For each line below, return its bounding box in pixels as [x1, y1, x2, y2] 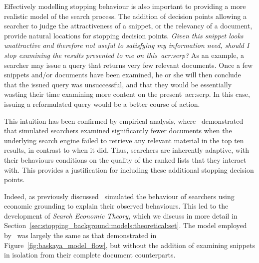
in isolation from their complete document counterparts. [4, 250, 176, 260]
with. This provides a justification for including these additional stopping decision [4, 164, 254, 175]
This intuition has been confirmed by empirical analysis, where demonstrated [4, 115, 244, 126]
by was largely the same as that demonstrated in [4, 230, 157, 241]
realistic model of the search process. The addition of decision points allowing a [4, 10, 247, 21]
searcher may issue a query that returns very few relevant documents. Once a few [4, 59, 253, 70]
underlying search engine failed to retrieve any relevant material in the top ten [4, 135, 244, 145]
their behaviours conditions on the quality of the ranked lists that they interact [4, 154, 247, 165]
